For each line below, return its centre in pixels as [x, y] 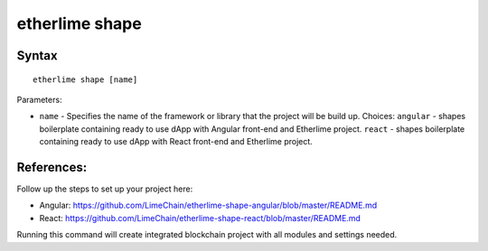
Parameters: [39, 99]
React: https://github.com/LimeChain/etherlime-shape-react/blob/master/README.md [200, 218]
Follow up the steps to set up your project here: [105, 189]
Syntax [37, 56]
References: [52, 167]
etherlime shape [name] [85, 79]
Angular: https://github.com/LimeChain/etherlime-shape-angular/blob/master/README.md [208, 205]
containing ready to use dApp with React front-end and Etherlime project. [176, 142]
